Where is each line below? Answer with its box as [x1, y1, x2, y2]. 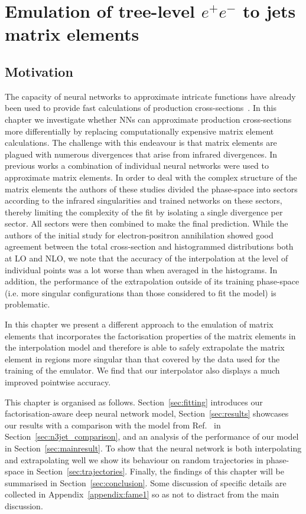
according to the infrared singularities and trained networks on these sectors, [5, 194, 282, 207]
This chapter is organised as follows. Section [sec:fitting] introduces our [5, 395, 263, 408]
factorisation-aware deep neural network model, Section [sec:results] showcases [5, 407, 289, 420]
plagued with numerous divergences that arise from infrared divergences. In [5, 148, 278, 160]
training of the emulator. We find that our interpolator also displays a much [5, 364, 280, 377]
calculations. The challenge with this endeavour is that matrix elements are [5, 136, 277, 149]
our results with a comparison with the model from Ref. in [5, 418, 221, 431]
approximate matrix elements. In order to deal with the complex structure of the [5, 171, 297, 183]
